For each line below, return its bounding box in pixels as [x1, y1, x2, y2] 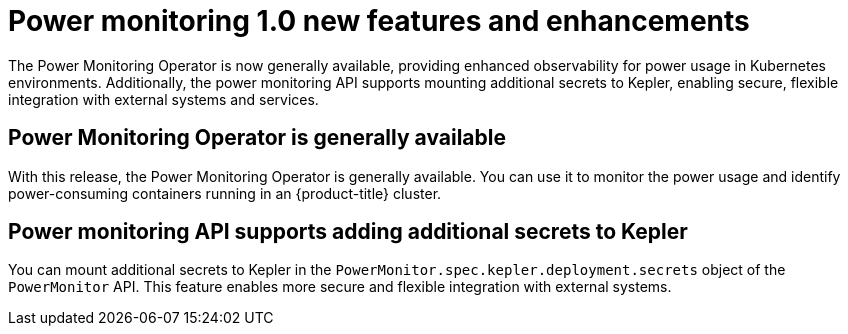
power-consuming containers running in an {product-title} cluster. [8, 184, 442, 202]
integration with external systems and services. [8, 90, 319, 108]
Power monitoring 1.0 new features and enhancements [8, 4, 750, 38]
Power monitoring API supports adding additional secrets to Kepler [8, 219, 688, 245]
